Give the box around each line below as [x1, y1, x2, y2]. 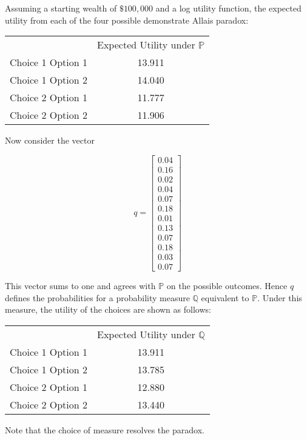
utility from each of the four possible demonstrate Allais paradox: [5, 13, 249, 26]
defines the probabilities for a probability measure [5, 291, 190, 304]
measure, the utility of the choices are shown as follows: [5, 303, 211, 316]
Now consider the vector [5, 134, 95, 147]
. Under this [257, 291, 302, 304]
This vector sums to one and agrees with [5, 279, 156, 292]
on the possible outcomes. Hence [166, 279, 288, 292]
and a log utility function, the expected [155, 2, 302, 14]
